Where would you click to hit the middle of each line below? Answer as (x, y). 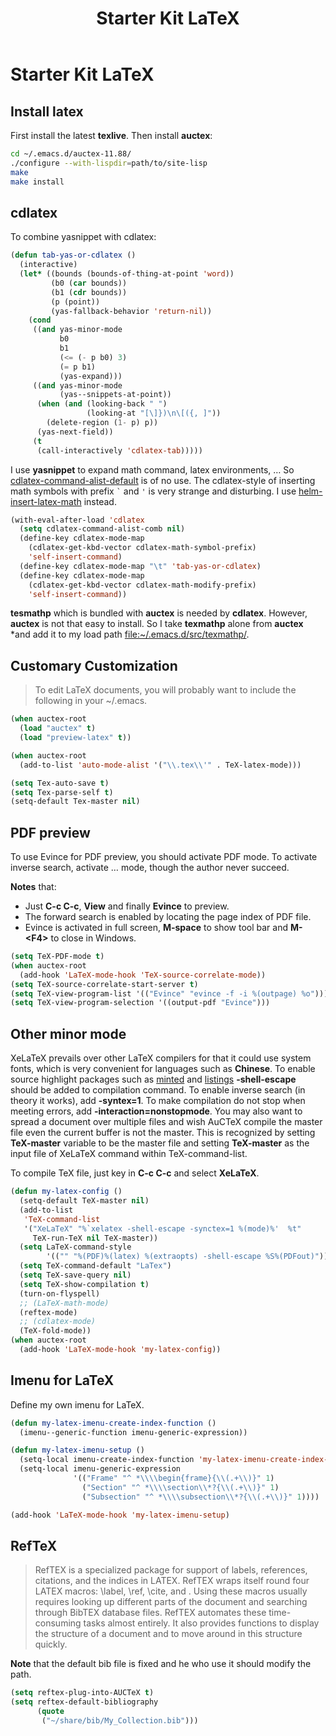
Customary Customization (94, 665)
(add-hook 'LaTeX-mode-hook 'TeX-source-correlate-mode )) (143, 975)
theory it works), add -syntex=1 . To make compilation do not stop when (158, 1101)
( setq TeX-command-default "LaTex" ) (95, 1266)
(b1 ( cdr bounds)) (89, 292)
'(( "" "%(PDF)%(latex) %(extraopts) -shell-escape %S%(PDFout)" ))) (189, 1257)
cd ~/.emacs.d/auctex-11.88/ (71, 154)
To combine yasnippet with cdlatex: (83, 237)
